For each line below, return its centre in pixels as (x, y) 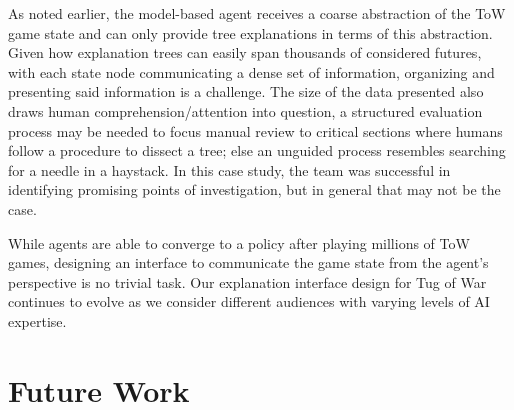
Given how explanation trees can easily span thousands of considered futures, (245, 52)
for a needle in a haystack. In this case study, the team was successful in (229, 169)
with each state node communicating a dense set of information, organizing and (251, 71)
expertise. (37, 320)
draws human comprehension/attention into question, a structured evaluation (245, 110)
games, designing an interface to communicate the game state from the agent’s (248, 262)
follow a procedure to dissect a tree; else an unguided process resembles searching (257, 150)
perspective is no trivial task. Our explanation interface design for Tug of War (247, 281)
